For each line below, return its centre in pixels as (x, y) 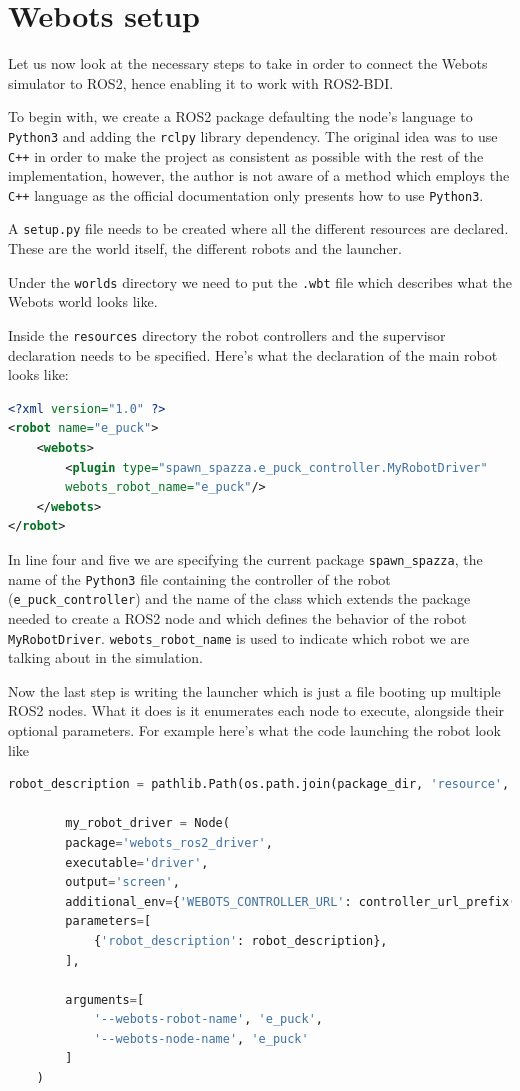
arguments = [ (105, 999)
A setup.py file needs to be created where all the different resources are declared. (258, 228)
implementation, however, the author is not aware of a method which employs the (259, 175)
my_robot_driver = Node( (147, 823)
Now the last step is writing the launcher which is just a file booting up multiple (254, 690)
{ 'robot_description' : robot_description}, (240, 940)
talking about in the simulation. (105, 657)
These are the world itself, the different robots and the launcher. (205, 248)
